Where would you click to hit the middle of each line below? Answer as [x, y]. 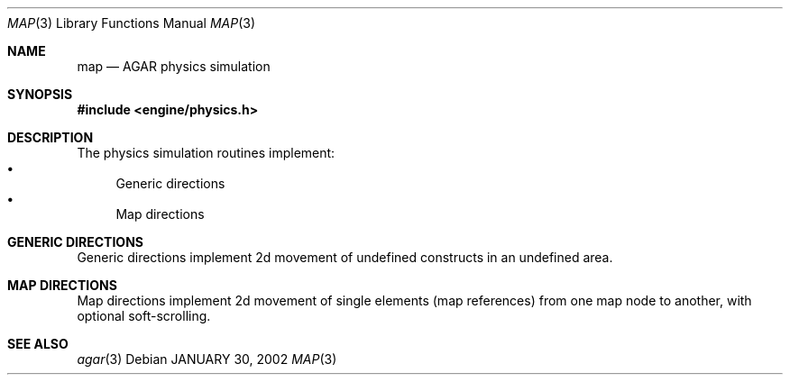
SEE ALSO [38, 344]
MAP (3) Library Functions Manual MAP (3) [132, 23]
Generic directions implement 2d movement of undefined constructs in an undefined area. [345, 257]
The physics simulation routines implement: [206, 153]
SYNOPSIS [40, 94]
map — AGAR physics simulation [174, 66]
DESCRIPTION [51, 137]
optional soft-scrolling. [144, 316]
